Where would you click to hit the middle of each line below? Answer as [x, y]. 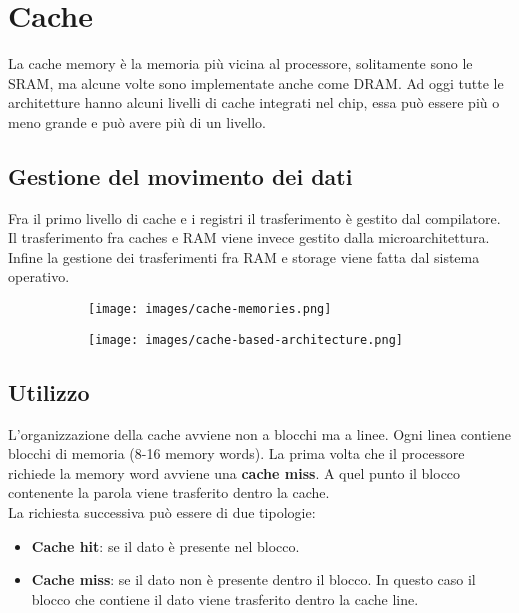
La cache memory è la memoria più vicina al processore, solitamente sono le [240, 63]
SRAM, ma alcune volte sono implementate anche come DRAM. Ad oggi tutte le [256, 82]
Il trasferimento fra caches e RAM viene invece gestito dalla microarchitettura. [249, 237]
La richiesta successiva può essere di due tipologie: [162, 511]
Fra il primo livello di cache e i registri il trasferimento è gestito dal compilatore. [254, 217]
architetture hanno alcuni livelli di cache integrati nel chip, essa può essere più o [254, 102]
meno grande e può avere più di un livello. [137, 121]
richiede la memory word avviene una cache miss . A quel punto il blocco [234, 472]
